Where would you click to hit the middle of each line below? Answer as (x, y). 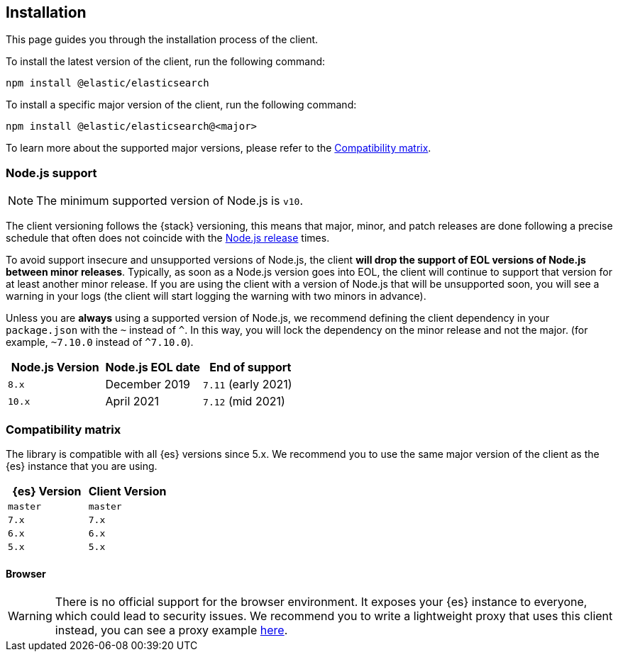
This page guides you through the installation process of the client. (162, 40)
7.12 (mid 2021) (244, 401)
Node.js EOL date (153, 367)
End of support (250, 367)
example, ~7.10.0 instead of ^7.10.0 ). (100, 342)
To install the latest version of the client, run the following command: (166, 62)
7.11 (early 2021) (248, 384)
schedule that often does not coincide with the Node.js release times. (168, 238)
